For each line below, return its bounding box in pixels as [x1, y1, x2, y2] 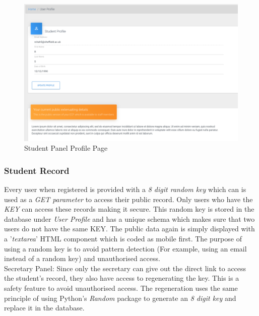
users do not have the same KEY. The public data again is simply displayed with [4, 223, 255, 234]
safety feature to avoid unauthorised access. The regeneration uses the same [4, 282, 238, 293]
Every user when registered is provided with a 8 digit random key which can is [4, 184, 246, 195]
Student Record [4, 164, 70, 176]
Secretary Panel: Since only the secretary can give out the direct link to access [4, 263, 246, 273]
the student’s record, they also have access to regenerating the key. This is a [4, 273, 239, 283]
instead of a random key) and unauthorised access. [4, 253, 160, 264]
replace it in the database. [4, 302, 85, 313]
